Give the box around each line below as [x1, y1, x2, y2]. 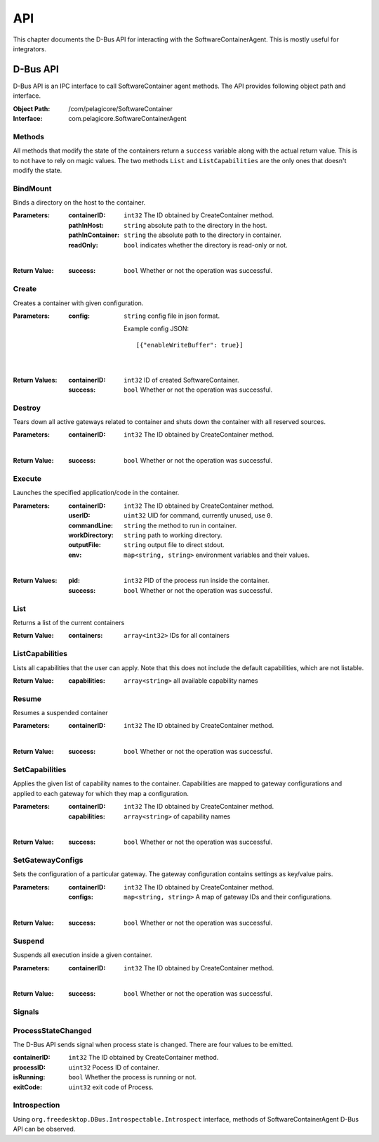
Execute [13, 473, 42, 483]
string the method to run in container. [124, 521, 237, 530]
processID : [13, 1063, 46, 1072]
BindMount [13, 184, 52, 193]
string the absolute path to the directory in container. [124, 231, 282, 239]
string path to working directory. [124, 531, 222, 539]
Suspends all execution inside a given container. [13, 951, 152, 959]
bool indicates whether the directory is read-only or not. [124, 240, 288, 249]
